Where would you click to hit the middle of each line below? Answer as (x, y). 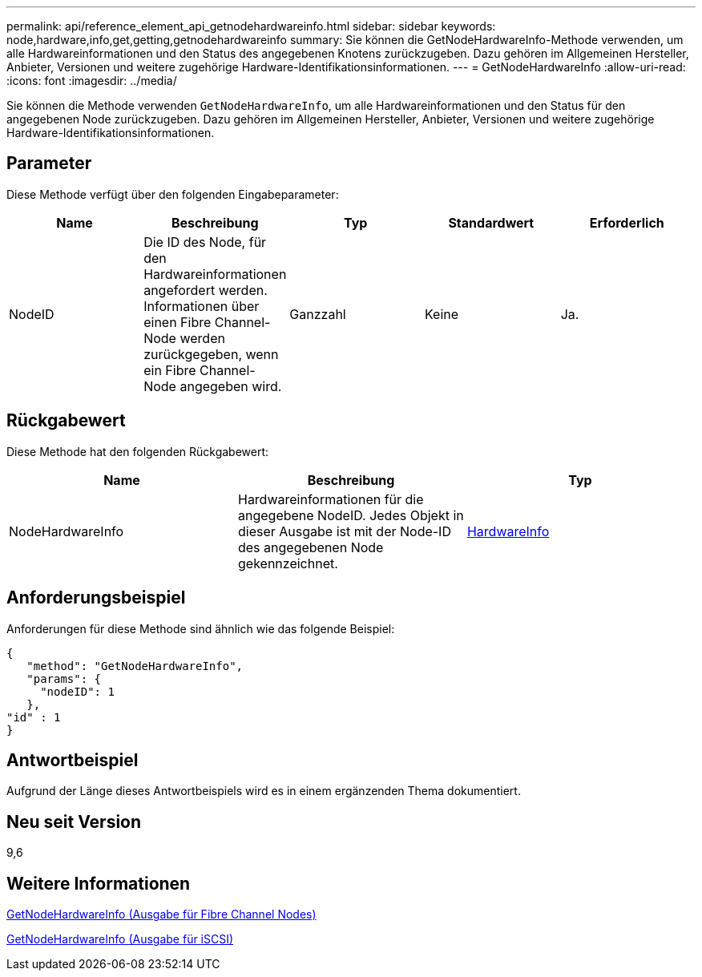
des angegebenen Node (311, 547)
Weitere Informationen (99, 883)
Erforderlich (627, 222)
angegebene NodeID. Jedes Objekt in (351, 515)
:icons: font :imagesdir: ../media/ (92, 81)
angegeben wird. (231, 386)
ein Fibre (170, 370)
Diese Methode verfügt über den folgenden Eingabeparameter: (173, 194)
